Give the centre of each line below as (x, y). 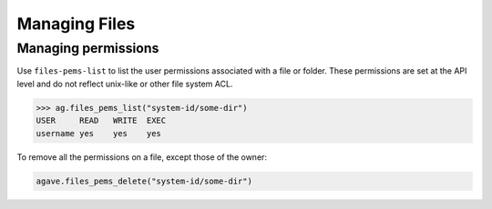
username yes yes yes (98, 133)
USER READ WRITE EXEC (101, 121)
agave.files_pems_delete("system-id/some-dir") (144, 181)
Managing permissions (88, 48)
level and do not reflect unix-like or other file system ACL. (125, 84)
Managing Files (76, 24)
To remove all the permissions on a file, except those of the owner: (142, 157)
